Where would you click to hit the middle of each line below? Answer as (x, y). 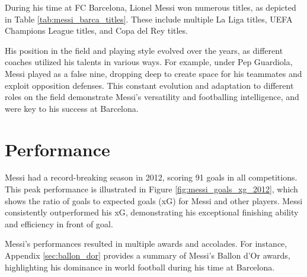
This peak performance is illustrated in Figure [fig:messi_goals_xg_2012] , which (151, 189)
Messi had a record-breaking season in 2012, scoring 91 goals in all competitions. (151, 177)
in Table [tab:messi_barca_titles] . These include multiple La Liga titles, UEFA (149, 19)
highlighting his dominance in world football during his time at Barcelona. (140, 267)
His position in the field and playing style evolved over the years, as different (144, 50)
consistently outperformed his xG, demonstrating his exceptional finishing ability (152, 212)
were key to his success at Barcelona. (72, 108)
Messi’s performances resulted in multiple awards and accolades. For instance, (146, 244)
